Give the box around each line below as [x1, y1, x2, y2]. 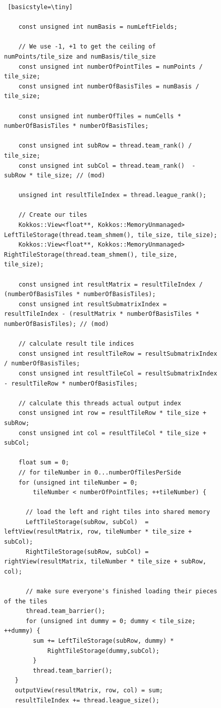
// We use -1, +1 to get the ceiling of [18, 43, 156, 51]
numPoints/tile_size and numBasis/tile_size [4, 53, 156, 60]
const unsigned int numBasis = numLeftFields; [18, 23, 178, 31]
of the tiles [4, 597, 47, 605]
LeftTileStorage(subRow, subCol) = [25, 518, 149, 526]
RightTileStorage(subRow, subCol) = [25, 548, 149, 555]
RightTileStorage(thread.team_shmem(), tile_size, [4, 251, 178, 258]
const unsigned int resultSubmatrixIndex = [18, 300, 167, 308]
